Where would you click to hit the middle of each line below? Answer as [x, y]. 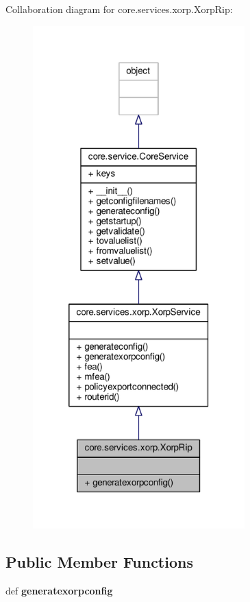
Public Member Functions [99, 561]
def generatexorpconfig [59, 590]
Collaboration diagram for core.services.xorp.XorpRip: [119, 9]
